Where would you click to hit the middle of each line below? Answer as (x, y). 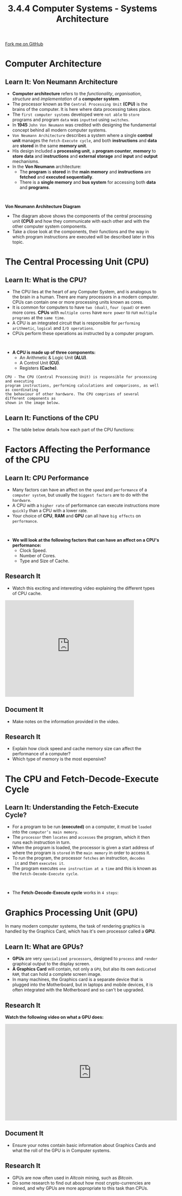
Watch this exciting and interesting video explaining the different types (83, 588)
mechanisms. (26, 161)
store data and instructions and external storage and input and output (85, 156)
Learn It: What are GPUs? (44, 947)
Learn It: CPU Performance (47, 478)
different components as (30, 399)
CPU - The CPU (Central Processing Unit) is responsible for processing (81, 377)
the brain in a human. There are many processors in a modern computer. (85, 297)
